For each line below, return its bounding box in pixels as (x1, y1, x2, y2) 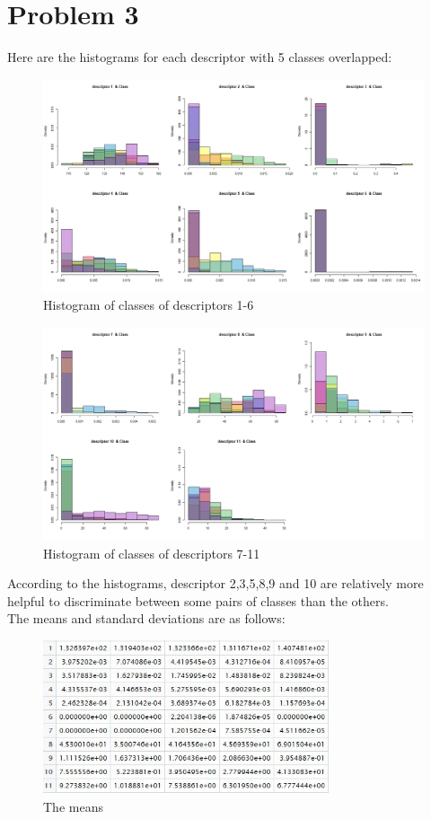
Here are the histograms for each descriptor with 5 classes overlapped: (7, 48, 392, 66)
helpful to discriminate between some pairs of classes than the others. (7, 591, 389, 610)
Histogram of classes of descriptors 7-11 (43, 543, 260, 562)
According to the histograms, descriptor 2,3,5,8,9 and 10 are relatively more (7, 574, 424, 593)
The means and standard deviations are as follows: (7, 609, 286, 628)
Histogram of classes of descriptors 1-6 (43, 295, 254, 314)
